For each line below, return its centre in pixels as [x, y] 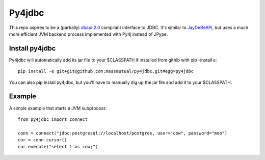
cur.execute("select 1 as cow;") [58, 147]
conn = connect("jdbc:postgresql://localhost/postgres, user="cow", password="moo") [123, 133]
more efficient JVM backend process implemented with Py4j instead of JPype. [89, 34]
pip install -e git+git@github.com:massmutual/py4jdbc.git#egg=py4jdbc [106, 71]
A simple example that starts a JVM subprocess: [58, 108]
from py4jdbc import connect [53, 119]
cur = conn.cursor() [42, 140]
